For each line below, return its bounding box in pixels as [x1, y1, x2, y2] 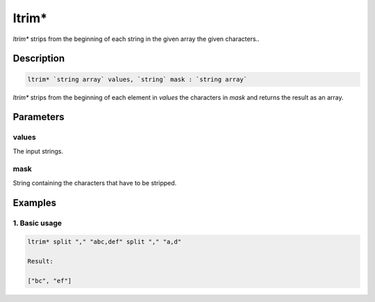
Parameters [12, 111, 65, 123]
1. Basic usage [12, 218, 62, 228]
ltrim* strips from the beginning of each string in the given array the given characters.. [12, 35, 260, 43]
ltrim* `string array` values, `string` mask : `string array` [27, 75, 248, 83]
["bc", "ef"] [27, 276, 72, 285]
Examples [12, 196, 57, 208]
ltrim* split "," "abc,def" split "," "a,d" [27, 238, 182, 246]
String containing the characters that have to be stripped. [12, 178, 177, 187]
